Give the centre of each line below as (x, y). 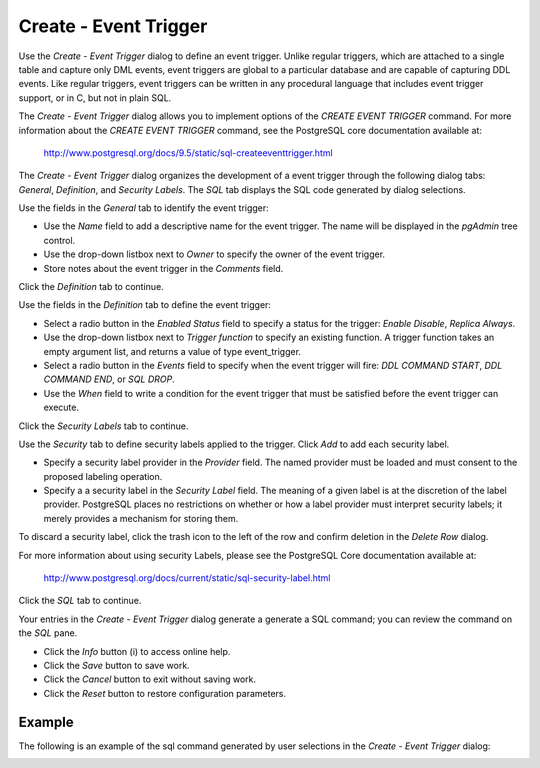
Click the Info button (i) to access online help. (137, 651)
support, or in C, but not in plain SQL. (95, 97)
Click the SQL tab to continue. (80, 601)
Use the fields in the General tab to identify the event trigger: (143, 208)
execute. (61, 407)
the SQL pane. (48, 633)
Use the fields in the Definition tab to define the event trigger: (145, 305)
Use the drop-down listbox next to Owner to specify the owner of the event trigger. (214, 254)
